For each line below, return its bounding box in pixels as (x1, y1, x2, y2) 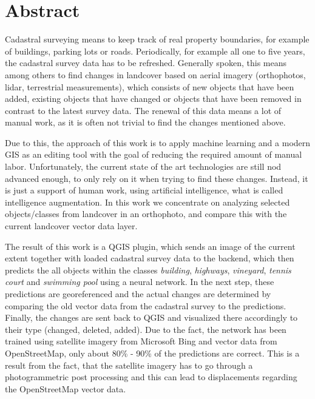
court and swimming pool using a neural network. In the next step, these (5, 275, 274, 288)
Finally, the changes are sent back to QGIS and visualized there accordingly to (5, 311, 298, 324)
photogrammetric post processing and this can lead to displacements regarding (5, 370, 297, 383)
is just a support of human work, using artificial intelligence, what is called (5, 184, 283, 196)
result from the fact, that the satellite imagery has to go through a (5, 358, 253, 371)
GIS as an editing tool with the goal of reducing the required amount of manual (5, 148, 302, 161)
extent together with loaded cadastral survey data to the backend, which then (5, 252, 294, 264)
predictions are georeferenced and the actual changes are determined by (5, 287, 271, 300)
